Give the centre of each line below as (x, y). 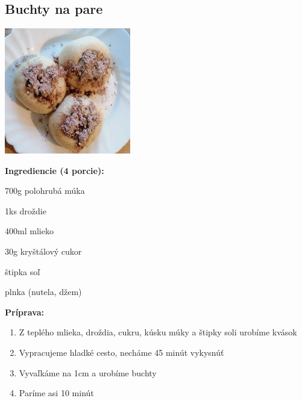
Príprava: (24, 312)
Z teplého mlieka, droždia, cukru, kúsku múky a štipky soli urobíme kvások (158, 332)
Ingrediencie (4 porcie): (55, 170)
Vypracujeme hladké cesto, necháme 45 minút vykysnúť (121, 352)
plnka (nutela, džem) (43, 292)
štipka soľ (23, 271)
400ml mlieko (29, 231)
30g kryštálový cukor (43, 251)
